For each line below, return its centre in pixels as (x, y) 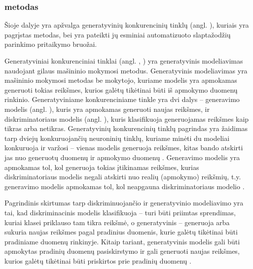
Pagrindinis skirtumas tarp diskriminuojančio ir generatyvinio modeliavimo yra (124, 203)
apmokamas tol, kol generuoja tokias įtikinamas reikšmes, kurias (102, 167)
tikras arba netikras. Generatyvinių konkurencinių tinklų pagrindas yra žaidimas (126, 128)
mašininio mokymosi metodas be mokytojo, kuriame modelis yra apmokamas (121, 80)
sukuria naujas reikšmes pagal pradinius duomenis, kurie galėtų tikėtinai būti (121, 232)
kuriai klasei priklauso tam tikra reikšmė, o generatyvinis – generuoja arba (117, 222)
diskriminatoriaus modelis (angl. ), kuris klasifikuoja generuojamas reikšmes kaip (127, 118)
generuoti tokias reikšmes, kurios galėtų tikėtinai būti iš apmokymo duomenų (121, 89)
